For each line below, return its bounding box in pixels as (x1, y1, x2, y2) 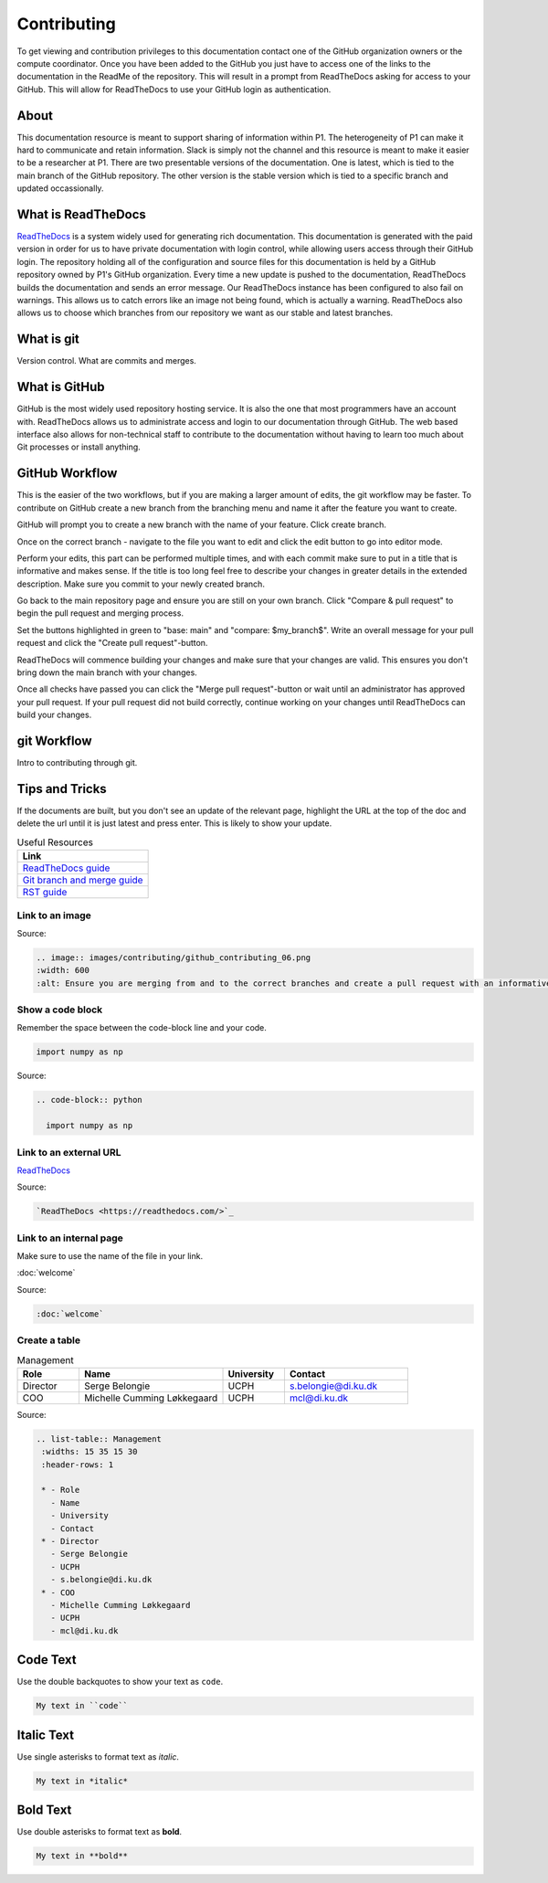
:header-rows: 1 (41, 1459, 114, 1470)
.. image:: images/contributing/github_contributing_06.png (36, 952, 311, 963)
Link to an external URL (16, 1146, 121, 1158)
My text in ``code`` (36, 1700, 128, 1711)
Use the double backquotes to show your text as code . (16, 1677, 224, 1687)
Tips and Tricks (16, 781, 107, 797)
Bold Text (16, 1803, 72, 1818)
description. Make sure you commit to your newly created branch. (16, 578, 265, 589)
